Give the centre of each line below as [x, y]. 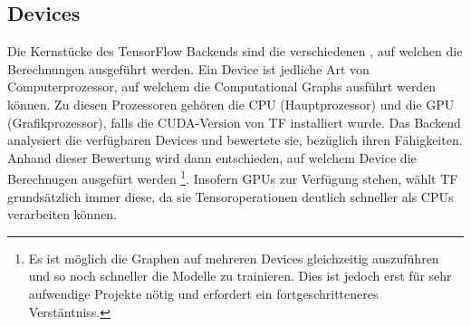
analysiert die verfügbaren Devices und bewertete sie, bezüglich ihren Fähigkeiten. [235, 140]
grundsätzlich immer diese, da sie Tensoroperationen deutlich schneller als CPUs [231, 196]
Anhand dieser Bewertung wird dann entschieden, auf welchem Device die [212, 157]
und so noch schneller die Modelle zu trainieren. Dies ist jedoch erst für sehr [240, 276]
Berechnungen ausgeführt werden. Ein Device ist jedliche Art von [188, 68]
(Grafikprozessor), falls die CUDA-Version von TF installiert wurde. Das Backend [234, 122]
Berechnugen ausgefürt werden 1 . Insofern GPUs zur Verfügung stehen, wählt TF [233, 177]
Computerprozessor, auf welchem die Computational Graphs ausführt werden [222, 86]
